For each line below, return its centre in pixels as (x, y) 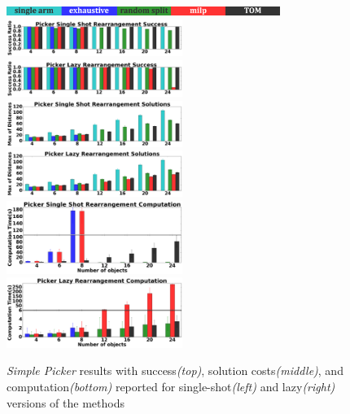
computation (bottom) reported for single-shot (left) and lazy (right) (171, 386)
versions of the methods (66, 402)
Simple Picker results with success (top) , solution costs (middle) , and (175, 370)
